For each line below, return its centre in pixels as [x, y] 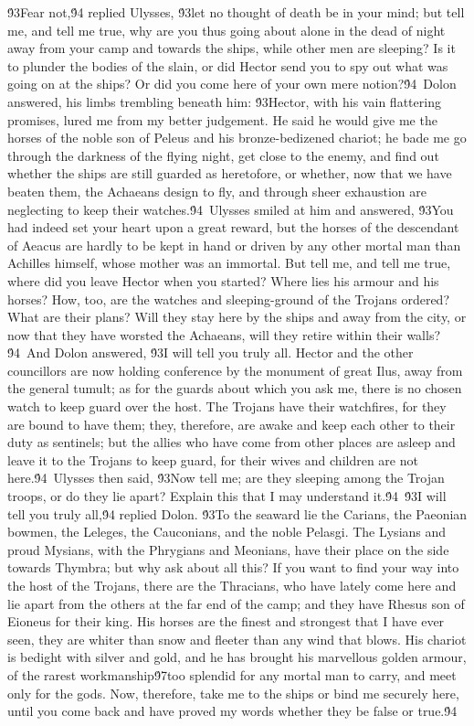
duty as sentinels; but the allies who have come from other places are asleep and [232, 442]
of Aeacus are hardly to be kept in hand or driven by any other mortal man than [234, 245]
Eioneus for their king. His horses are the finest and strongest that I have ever [226, 621]
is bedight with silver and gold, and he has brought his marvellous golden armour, [237, 657]
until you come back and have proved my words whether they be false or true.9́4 [232, 711]
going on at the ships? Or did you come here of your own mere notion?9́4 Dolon [232, 84]
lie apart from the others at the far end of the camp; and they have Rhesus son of [236, 603]
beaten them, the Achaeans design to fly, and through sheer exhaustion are [217, 191]
